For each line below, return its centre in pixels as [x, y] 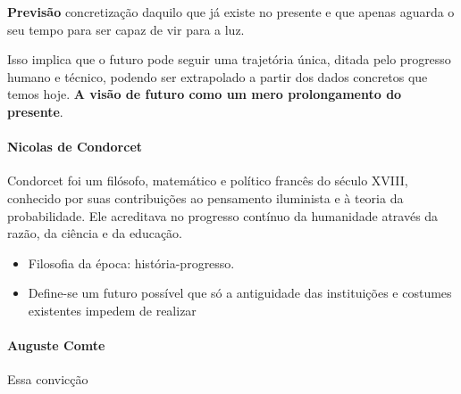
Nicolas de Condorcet [75, 147]
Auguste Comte [56, 345]
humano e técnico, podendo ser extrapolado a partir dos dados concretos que [218, 76]
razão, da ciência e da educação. [95, 233]
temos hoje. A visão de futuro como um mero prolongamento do [205, 94]
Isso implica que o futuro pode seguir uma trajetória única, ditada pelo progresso [229, 59]
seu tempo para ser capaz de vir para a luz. [126, 29]
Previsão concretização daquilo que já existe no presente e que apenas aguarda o [231, 12]
